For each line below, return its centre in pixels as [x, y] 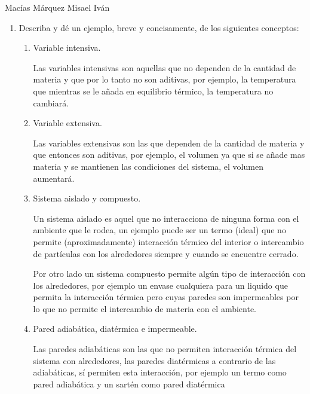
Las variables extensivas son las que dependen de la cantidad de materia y [169, 143]
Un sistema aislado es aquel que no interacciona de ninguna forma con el [166, 218]
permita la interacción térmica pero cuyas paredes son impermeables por [166, 297]
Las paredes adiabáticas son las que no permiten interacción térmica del [165, 349]
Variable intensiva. [67, 48]
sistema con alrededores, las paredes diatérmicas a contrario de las [154, 360]
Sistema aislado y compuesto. [87, 198]
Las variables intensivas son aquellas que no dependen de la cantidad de [165, 67]
